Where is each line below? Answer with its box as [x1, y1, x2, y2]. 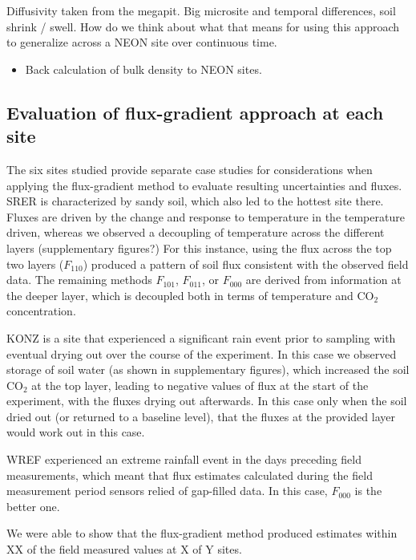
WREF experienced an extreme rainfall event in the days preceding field [6, 451, 361, 468]
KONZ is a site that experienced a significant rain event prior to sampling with [6, 329, 396, 346]
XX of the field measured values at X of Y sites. [6, 541, 242, 558]
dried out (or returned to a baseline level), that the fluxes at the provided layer [6, 408, 395, 424]
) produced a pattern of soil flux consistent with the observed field [83, 255, 409, 272]
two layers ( [6, 255, 64, 272]
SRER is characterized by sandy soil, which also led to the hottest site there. [6, 193, 384, 209]
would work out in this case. [6, 424, 145, 440]
